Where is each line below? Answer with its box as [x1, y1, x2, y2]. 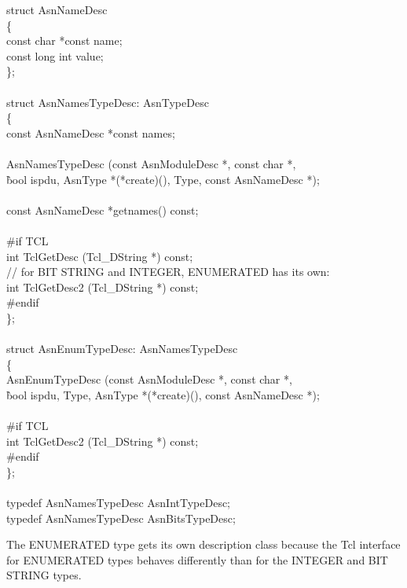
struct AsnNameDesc [6, 2, 108, 17]
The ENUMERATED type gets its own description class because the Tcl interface [6, 536, 401, 553]
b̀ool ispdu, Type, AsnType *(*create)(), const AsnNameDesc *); [6, 386, 320, 402]
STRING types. [6, 567, 82, 583]
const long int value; [6, 47, 104, 64]
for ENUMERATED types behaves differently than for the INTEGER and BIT [6, 551, 388, 568]
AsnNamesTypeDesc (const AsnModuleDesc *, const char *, [6, 155, 296, 171]
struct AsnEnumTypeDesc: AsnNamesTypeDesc [6, 340, 238, 357]
